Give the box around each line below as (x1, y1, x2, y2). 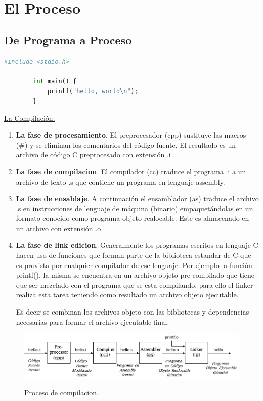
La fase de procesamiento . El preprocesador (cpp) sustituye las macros (16, 129, 246, 140)
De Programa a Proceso (4, 32, 132, 48)
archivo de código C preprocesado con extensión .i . (16, 149, 176, 160)
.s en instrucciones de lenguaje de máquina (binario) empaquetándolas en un (16, 203, 253, 213)
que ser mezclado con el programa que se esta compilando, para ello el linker (16, 279, 253, 290)
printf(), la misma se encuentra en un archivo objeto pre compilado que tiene (16, 270, 255, 280)
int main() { (33, 77, 77, 85)
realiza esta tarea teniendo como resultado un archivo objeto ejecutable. (16, 289, 239, 300)
